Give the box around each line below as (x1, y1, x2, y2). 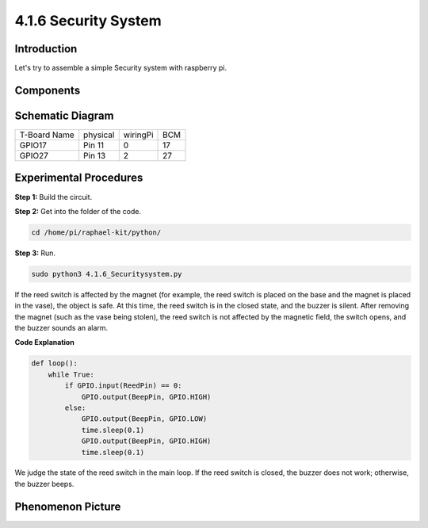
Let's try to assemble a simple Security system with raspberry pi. (14, 63, 227, 73)
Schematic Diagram (14, 109, 114, 122)
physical (83, 129, 115, 140)
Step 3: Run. (14, 248, 55, 258)
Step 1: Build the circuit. (14, 192, 93, 201)
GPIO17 (19, 140, 47, 151)
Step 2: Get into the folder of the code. (14, 206, 142, 216)
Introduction (14, 42, 78, 55)
